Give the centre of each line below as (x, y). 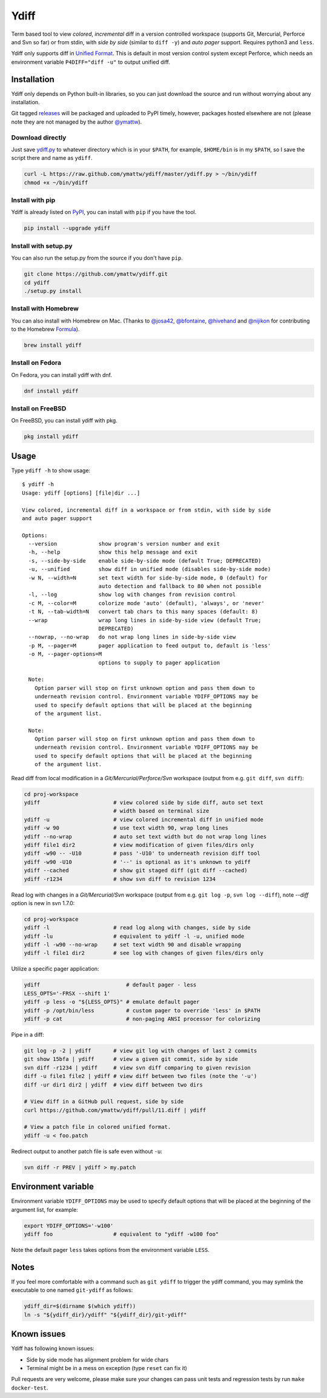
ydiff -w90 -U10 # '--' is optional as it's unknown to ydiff (137, 862)
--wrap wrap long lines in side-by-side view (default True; (145, 620)
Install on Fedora (36, 363)
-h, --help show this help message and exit (113, 552)
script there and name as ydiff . (52, 158)
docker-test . (30, 1388)
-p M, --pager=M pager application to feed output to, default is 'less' (150, 645)
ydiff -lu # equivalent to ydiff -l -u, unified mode (134, 936)
